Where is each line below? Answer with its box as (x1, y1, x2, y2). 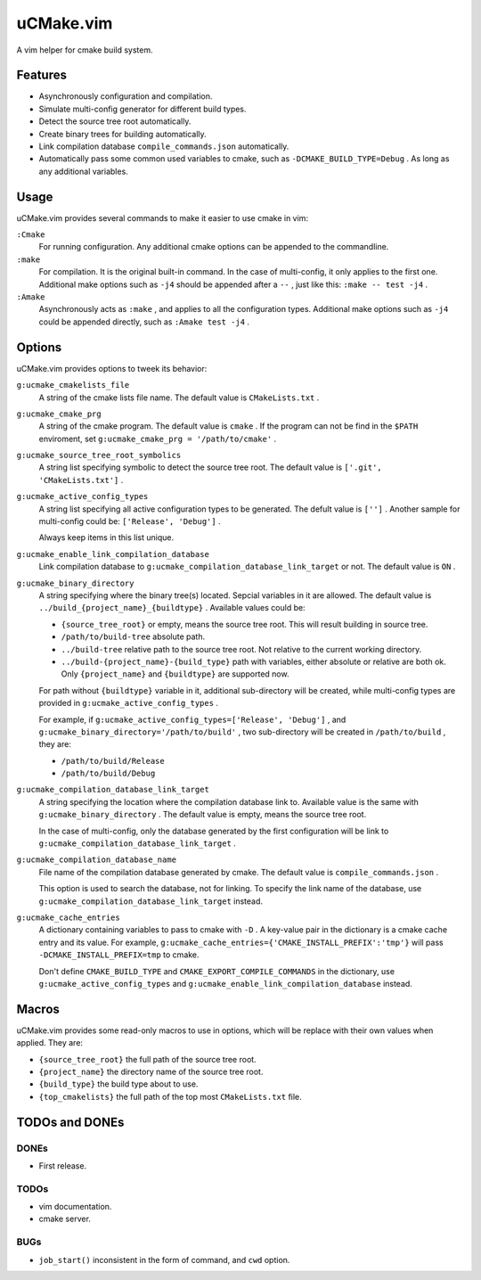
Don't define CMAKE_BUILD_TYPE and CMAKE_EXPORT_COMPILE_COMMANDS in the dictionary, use (38, 965, 395, 976)
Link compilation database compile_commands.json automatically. (38, 141, 289, 152)
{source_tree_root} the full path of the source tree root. (38, 1054, 257, 1064)
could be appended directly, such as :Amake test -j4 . (38, 316, 249, 327)
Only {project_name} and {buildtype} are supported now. (61, 669, 289, 679)
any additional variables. (38, 166, 128, 176)
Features (16, 68, 67, 83)
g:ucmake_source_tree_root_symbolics (16, 450, 182, 461)
